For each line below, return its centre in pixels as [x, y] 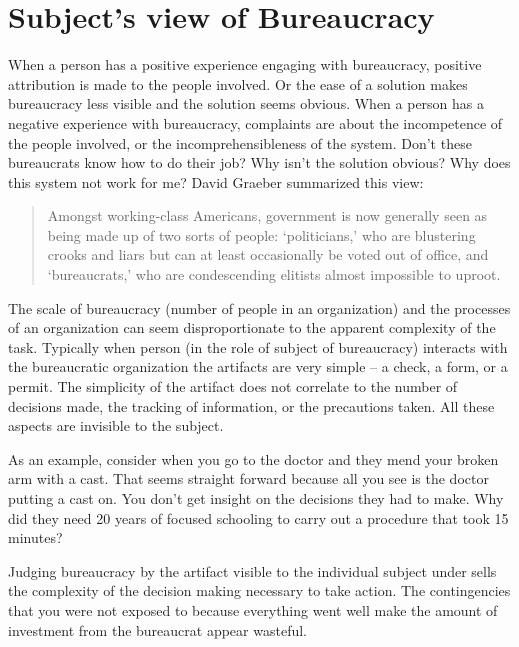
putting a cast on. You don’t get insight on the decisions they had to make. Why [256, 498]
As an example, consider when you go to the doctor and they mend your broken [253, 458]
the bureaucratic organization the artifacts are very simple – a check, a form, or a [258, 366]
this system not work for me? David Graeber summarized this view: [216, 181]
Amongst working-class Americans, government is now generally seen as [267, 215]
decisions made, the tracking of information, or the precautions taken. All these [251, 405]
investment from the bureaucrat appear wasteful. [157, 629]
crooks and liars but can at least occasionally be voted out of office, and [268, 254]
